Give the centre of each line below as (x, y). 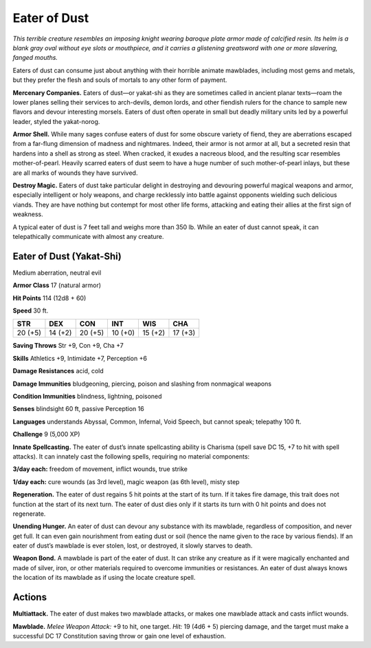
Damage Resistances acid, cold (58, 371)
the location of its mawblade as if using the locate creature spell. (104, 578)
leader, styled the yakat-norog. (56, 121)
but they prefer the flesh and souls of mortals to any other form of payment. (120, 80)
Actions (30, 597)
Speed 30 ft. (31, 311)
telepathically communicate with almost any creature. (88, 236)
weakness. (28, 214)
